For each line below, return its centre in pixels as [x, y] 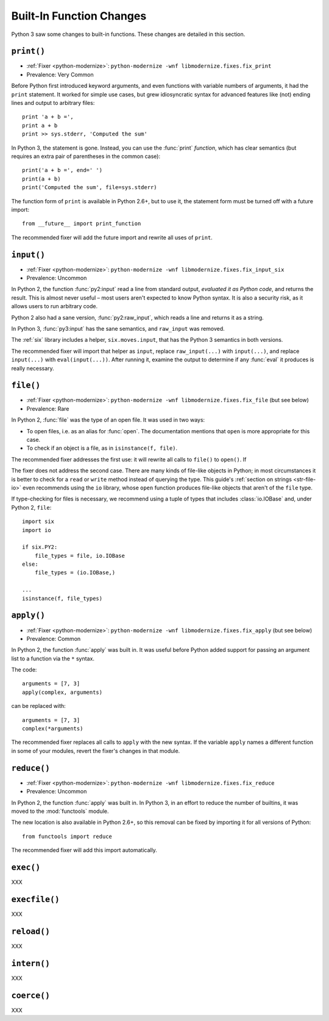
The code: [24, 670]
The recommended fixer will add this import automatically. [84, 850]
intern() [31, 963]
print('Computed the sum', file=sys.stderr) [90, 187]
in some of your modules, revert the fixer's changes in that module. [96, 751]
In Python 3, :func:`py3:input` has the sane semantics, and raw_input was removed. [118, 328]
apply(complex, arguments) [62, 692]
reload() [31, 931]
